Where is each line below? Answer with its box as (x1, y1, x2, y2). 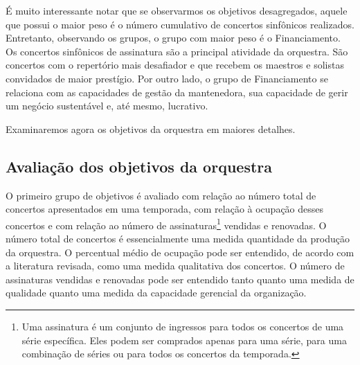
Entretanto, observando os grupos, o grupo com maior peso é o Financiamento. (6, 30, 341, 45)
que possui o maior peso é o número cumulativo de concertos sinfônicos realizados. (6, 17, 354, 31)
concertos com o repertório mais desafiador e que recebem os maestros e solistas (6, 57, 344, 72)
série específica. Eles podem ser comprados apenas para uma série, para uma (21, 332, 347, 347)
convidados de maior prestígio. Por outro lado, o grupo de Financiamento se (6, 71, 328, 85)
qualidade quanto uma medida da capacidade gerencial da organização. (6, 285, 307, 300)
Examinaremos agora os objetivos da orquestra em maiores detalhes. (6, 121, 296, 136)
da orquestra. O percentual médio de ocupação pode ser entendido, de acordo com (6, 244, 354, 259)
